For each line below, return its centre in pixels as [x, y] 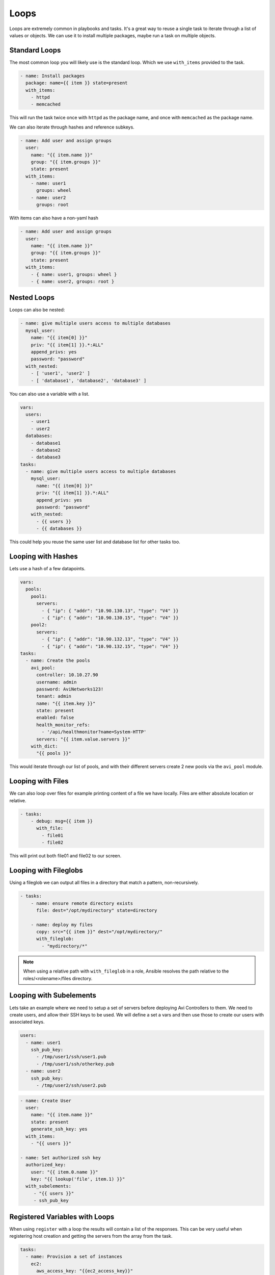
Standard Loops [35, 50]
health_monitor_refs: [63, 725]
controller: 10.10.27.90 [67, 675]
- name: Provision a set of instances [74, 1257]
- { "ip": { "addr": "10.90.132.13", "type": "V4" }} [110, 639]
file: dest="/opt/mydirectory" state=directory [97, 910]
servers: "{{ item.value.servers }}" [84, 739]
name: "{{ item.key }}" [66, 703]
